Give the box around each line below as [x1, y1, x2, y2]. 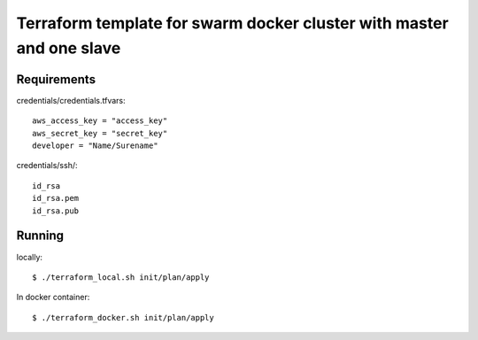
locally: [16, 251, 43, 262]
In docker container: [16, 292, 90, 303]
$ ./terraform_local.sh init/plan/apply [32, 272, 210, 282]
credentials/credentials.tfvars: [16, 95, 126, 105]
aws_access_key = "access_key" [32, 116, 168, 126]
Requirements [16, 72, 96, 87]
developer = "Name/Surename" [32, 141, 158, 151]
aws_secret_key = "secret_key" [32, 128, 168, 138]
